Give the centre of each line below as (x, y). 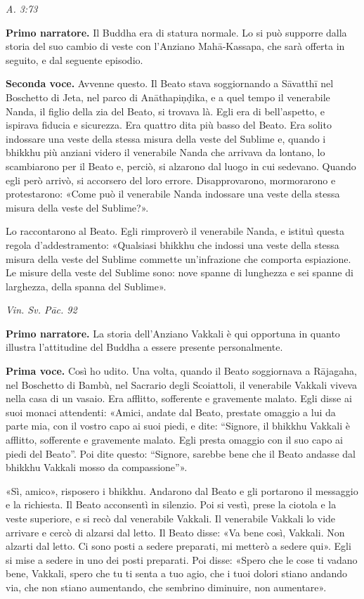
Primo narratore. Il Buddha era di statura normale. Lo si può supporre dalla (176, 32)
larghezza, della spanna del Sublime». (86, 286)
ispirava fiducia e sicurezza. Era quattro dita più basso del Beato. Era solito (169, 125)
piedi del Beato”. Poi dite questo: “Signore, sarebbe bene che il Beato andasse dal (181, 453)
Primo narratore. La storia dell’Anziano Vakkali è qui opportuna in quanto (173, 333)
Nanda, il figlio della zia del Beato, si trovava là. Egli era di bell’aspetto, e (165, 111)
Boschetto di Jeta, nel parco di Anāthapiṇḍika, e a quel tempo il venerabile (168, 97)
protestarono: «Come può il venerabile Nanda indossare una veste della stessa (173, 194)
